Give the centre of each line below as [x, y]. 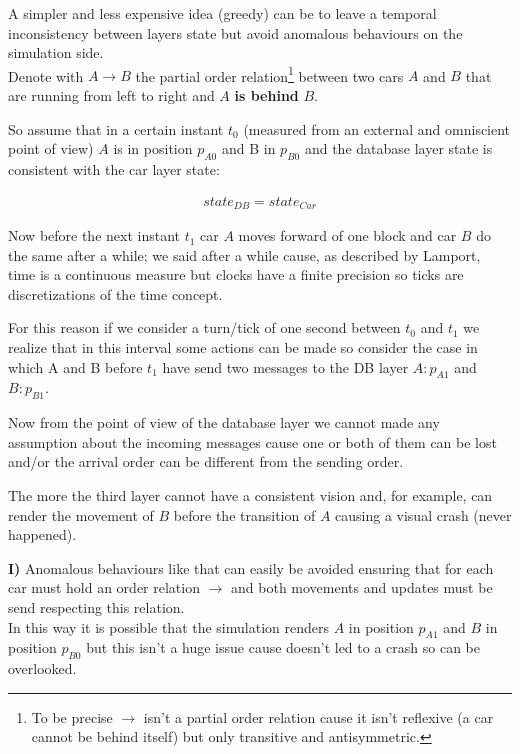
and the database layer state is [398, 148]
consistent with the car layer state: [114, 169]
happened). [42, 534]
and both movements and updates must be [362, 587]
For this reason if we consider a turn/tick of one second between [204, 327]
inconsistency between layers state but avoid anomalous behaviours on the [235, 32]
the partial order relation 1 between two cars [269, 74]
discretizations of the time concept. [115, 293]
